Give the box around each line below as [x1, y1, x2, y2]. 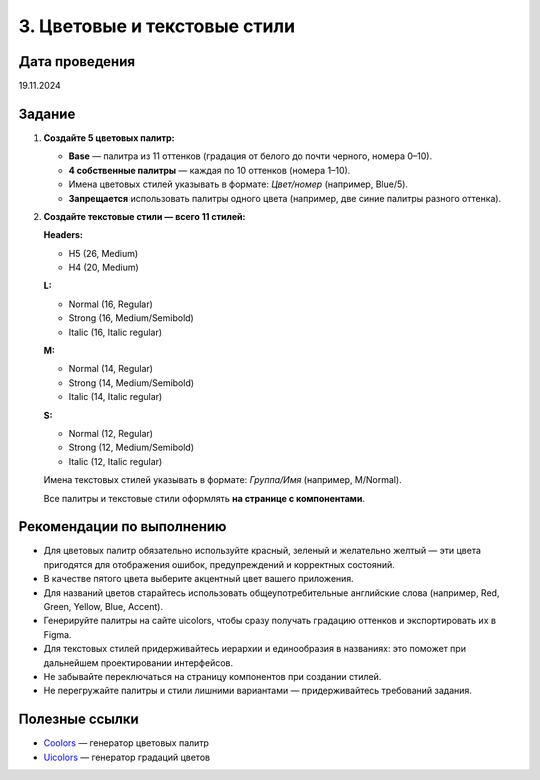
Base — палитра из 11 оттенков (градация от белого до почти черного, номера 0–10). [68, 150, 433, 162]
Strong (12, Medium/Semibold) [68, 441, 195, 454]
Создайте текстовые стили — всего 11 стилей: [43, 210, 246, 222]
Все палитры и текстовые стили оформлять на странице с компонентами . [43, 492, 365, 504]
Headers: [43, 229, 84, 241]
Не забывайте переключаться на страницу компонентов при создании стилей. [43, 670, 382, 682]
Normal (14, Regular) [68, 363, 154, 375]
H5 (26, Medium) [68, 247, 139, 259]
